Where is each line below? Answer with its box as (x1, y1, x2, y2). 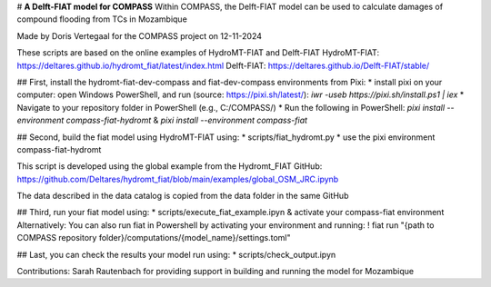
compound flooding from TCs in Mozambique (16, 14, 188, 25)
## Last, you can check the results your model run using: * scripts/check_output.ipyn (16, 249, 336, 260)
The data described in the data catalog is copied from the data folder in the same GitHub (16, 191, 349, 202)
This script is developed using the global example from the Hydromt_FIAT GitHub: (16, 161, 323, 172)
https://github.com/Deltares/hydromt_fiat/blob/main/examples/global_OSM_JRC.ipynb (16, 173, 339, 184)
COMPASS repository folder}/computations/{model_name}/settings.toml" (16, 233, 291, 243)
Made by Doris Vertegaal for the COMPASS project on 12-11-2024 (16, 30, 263, 41)
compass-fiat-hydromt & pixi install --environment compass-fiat (65, 114, 308, 126)
